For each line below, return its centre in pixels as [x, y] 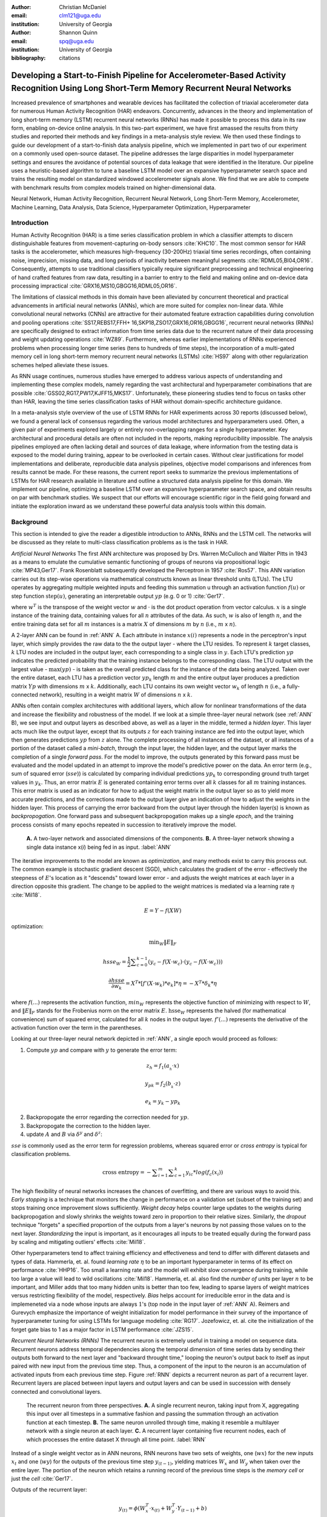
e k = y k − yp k [163, 1102]
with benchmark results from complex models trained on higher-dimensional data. [114, 188]
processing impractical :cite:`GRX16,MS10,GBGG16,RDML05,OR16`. [94, 286]
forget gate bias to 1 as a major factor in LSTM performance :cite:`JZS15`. [102, 1329]
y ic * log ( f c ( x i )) [204, 1173]
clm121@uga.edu [80, 16]
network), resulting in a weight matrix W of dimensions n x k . [116, 694]
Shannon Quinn [78, 33]
